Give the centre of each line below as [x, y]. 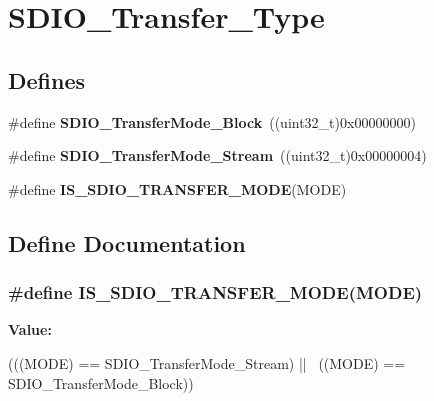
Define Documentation [127, 242]
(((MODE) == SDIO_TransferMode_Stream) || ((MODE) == [207, 362]
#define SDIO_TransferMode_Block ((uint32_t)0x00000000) [212, 121]
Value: [30, 329]
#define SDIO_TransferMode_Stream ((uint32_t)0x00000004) [217, 155]
